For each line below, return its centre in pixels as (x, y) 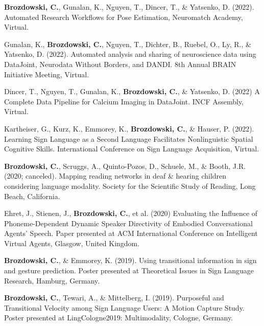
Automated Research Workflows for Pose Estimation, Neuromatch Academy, (124, 17)
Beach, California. (32, 196)
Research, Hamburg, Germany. (52, 280)
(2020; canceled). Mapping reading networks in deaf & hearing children (115, 176)
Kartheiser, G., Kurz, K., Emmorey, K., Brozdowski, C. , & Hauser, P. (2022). (129, 128)
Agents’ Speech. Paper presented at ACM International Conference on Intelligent (131, 233)
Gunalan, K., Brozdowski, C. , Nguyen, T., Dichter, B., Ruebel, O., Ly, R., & (128, 44)
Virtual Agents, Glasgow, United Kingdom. (72, 243)
